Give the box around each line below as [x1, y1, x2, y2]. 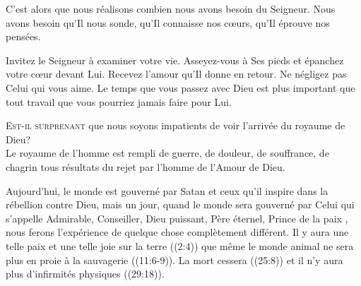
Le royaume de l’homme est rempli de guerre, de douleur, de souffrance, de [6, 145, 329, 160]
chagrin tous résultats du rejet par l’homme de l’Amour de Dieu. [6, 159, 285, 174]
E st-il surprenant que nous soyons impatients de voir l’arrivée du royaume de [6, 118, 345, 133]
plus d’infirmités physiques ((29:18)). [6, 266, 165, 281]
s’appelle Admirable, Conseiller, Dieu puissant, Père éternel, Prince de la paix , [6, 210, 348, 225]
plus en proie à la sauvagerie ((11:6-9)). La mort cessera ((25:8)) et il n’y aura [6, 252, 343, 267]
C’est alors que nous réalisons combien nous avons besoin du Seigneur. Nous [6, 1, 336, 16]
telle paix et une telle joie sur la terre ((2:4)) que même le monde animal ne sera [6, 238, 354, 253]
